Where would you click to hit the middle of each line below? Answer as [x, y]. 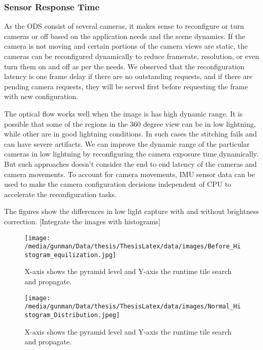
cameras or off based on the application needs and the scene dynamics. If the [125, 36]
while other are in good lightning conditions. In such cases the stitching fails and [131, 134]
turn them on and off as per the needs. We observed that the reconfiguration [124, 66]
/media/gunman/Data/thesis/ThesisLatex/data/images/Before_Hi [133, 247]
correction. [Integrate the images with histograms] [82, 221]
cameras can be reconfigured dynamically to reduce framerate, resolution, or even [132, 56]
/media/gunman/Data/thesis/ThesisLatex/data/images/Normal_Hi [133, 307]
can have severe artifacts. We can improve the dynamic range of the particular [127, 143]
